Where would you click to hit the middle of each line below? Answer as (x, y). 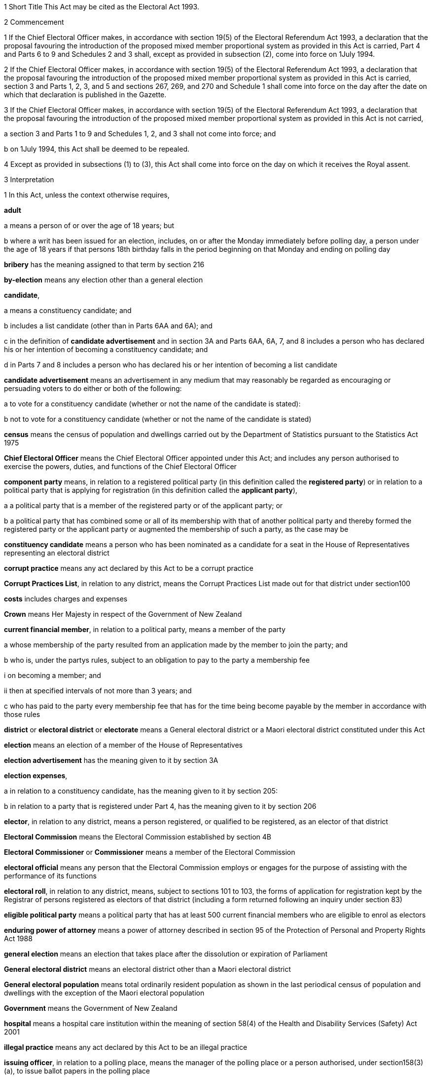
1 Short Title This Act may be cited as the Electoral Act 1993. (102, 7)
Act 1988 (18, 938)
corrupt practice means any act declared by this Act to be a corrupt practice (129, 568)
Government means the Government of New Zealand (91, 1008)
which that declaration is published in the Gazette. (85, 95)
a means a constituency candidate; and (68, 310)
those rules (22, 714)
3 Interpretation (29, 179)
